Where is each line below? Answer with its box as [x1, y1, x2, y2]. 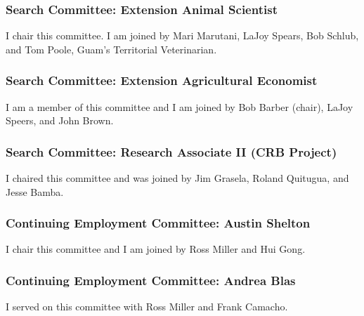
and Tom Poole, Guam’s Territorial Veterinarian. [6, 41, 217, 56]
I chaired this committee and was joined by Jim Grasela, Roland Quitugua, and [6, 171, 349, 185]
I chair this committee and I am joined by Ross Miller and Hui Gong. [6, 242, 306, 256]
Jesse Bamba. [6, 184, 64, 199]
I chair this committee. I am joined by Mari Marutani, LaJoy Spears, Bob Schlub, [6, 28, 359, 43]
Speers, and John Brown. [6, 113, 114, 128]
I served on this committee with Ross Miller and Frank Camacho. [6, 299, 288, 314]
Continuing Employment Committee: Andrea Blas [6, 271, 296, 289]
